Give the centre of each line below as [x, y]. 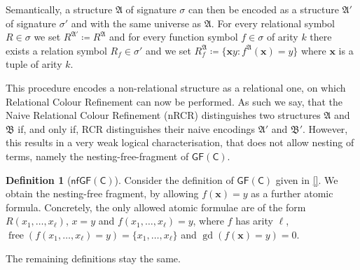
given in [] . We [307, 179]
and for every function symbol [173, 37]
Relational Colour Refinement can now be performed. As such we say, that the [174, 101]
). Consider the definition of [174, 179]
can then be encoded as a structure [264, 9]
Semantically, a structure [59, 9]
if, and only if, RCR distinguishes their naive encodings [137, 128]
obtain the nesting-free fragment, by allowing [102, 193]
